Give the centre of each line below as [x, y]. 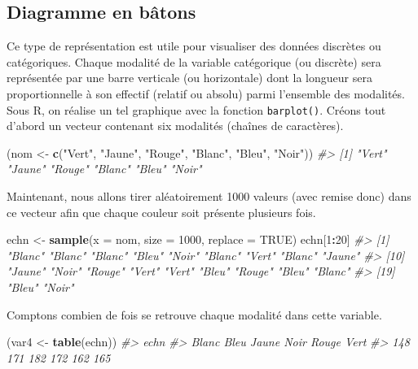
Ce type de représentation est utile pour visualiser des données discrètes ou [194, 46]
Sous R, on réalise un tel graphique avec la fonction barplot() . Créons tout [196, 109]
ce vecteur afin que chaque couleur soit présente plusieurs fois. [161, 212]
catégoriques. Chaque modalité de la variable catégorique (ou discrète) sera [194, 61]
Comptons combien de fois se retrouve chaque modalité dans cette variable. [194, 314]
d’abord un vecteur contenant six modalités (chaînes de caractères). [175, 126]
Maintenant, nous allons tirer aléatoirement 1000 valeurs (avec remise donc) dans [209, 196]
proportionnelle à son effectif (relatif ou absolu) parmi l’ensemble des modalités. [206, 93]
